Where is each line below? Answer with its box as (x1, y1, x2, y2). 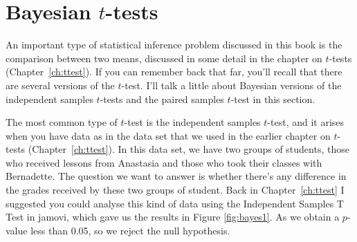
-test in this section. (230, 91, 315, 106)
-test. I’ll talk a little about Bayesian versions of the (121, 77, 342, 92)
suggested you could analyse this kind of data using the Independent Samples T (6, 196, 344, 210)
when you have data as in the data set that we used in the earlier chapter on (6, 128, 331, 142)
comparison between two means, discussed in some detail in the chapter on (6, 50, 322, 65)
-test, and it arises (267, 115, 345, 129)
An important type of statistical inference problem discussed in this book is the (6, 37, 342, 52)
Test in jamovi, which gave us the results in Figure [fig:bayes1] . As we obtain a (6, 210, 340, 224)
